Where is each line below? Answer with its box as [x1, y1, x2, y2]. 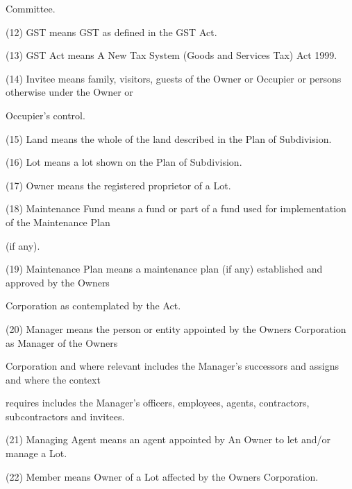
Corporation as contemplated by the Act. [6, 298, 181, 313]
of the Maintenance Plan [6, 214, 110, 229]
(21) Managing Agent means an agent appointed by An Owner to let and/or [6, 432, 331, 447]
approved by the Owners [6, 275, 110, 289]
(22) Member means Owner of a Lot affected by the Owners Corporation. [6, 469, 319, 483]
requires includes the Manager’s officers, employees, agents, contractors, [6, 395, 310, 410]
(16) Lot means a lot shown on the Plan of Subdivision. [6, 155, 242, 169]
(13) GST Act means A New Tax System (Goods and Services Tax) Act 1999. [6, 48, 337, 62]
